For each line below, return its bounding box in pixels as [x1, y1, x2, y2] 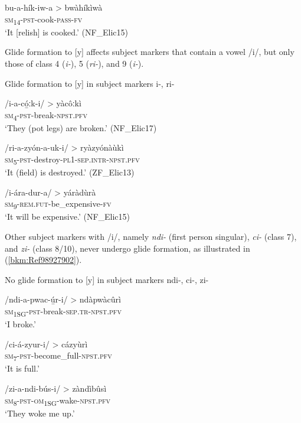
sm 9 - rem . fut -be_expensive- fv [5, 197, 112, 211]
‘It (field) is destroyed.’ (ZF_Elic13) [5, 166, 135, 178]
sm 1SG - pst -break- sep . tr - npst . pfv [5, 305, 122, 318]
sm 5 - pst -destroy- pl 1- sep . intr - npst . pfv [5, 153, 140, 167]
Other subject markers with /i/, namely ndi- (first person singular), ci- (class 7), [5, 230, 297, 243]
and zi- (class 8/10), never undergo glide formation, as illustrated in [5, 242, 250, 254]
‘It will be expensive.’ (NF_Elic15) [5, 210, 130, 223]
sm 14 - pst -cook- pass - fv [5, 12, 83, 27]
